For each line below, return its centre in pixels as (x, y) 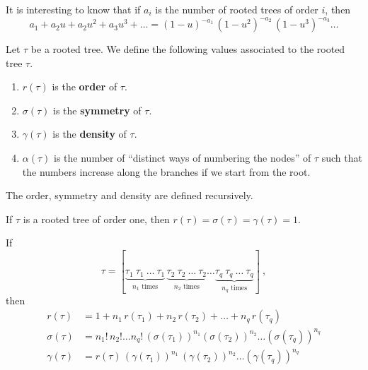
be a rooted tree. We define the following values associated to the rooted (188, 49)
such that (342, 158)
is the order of (85, 86)
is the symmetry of (97, 110)
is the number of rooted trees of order (237, 9)
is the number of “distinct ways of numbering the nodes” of (183, 158)
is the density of (90, 134)
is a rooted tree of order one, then (96, 219)
